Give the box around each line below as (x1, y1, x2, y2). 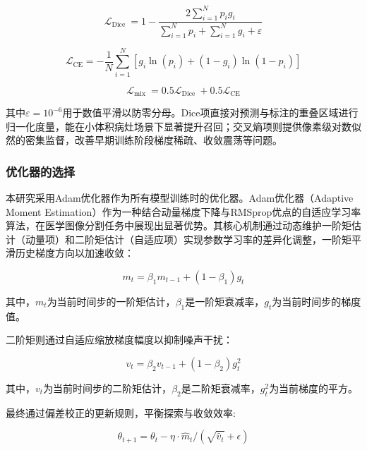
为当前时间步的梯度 (272, 294, 361, 309)
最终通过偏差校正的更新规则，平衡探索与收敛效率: (6, 405, 236, 420)
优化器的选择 (6, 162, 76, 180)
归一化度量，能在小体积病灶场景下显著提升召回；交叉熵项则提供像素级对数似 (6, 118, 361, 133)
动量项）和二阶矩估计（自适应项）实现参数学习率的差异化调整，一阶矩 (25, 231, 351, 246)
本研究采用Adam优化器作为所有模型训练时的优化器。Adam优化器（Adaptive (6, 190, 354, 205)
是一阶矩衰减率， (185, 294, 265, 309)
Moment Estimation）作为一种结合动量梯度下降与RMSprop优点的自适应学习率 (6, 204, 361, 219)
